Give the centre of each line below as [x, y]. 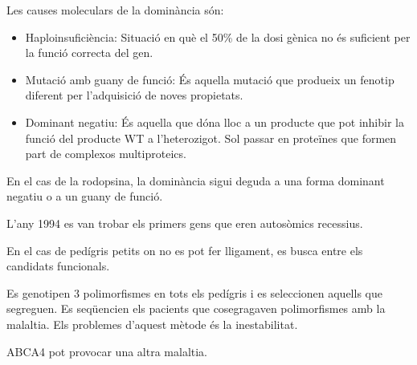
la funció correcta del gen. [89, 53]
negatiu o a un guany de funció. [85, 196]
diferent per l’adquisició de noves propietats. [134, 95]
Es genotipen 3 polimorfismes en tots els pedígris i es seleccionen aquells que [194, 292]
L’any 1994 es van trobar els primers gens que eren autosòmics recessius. [185, 223]
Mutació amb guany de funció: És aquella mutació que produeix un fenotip [210, 79]
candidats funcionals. [58, 266]
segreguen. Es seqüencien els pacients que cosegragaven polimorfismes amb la [196, 308]
